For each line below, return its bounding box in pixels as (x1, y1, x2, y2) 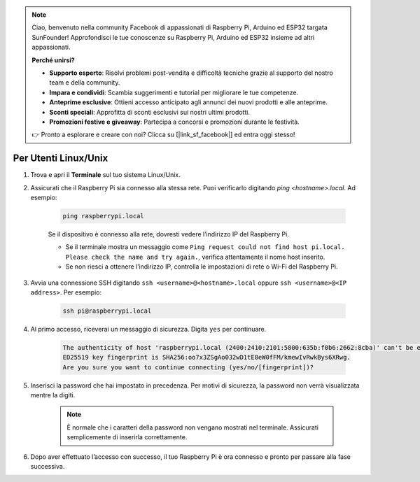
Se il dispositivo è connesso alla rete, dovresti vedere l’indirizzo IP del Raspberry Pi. (48, 229, 290, 238)
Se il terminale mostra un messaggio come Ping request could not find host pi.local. (65, 243, 346, 251)
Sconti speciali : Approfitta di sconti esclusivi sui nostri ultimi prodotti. (49, 108, 250, 116)
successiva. (30, 462, 65, 470)
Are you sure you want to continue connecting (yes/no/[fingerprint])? (62, 363, 314, 371)
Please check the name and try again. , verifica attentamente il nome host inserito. (65, 253, 325, 261)
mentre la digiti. (30, 391, 76, 399)
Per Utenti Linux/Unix (13, 153, 108, 164)
